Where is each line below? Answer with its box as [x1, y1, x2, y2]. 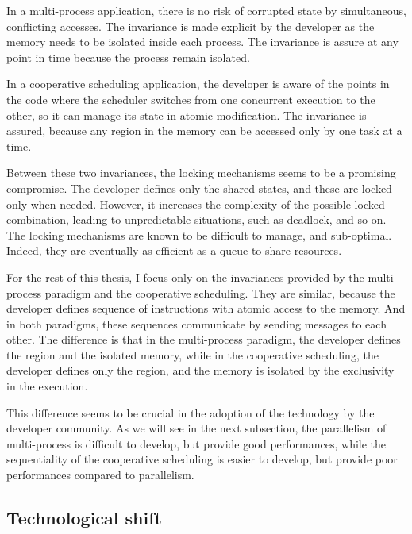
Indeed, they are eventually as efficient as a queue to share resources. [6, 242, 342, 259]
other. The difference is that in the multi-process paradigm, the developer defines [6, 331, 401, 348]
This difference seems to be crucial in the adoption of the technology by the [6, 404, 375, 421]
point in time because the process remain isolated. [6, 48, 250, 65]
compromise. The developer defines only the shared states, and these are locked [6, 179, 392, 196]
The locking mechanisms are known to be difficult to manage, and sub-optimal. [6, 226, 392, 243]
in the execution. [6, 378, 88, 394]
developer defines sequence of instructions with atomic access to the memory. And [6, 300, 406, 317]
